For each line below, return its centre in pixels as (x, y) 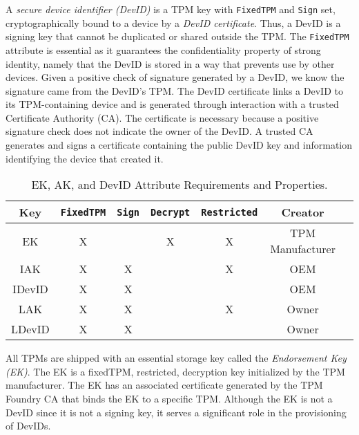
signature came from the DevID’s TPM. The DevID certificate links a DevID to (174, 90)
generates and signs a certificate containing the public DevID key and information (179, 145)
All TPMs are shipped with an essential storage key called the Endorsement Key (176, 358)
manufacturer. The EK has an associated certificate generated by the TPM (164, 385)
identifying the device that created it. (85, 158)
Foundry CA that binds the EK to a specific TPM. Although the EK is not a (169, 399)
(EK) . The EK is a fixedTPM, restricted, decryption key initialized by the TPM (175, 371)
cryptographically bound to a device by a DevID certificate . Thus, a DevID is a (173, 22)
